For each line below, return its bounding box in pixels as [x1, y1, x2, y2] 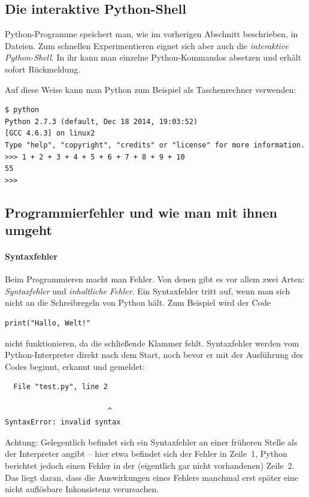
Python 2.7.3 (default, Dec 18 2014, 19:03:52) [5, 117, 198, 126]
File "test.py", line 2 [13, 382, 108, 391]
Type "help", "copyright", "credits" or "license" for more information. [5, 140, 305, 149]
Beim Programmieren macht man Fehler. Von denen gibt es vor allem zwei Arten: [5, 273, 305, 285]
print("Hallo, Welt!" [5, 319, 91, 328]
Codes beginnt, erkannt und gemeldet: [5, 360, 145, 372]
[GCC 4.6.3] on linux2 [5, 129, 95, 138]
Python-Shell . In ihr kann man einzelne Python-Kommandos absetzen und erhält [5, 51, 302, 64]
